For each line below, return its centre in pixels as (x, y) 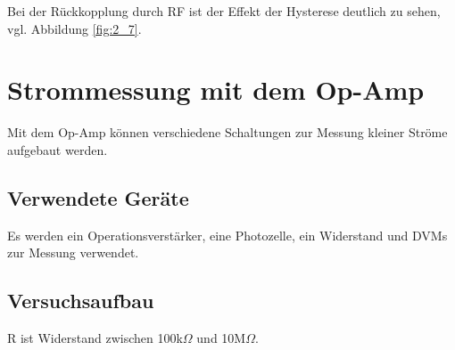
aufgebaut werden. (58, 149)
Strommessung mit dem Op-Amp (216, 90)
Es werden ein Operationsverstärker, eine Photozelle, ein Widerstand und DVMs (227, 235)
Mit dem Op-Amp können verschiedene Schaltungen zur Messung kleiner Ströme (227, 132)
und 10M (221, 338)
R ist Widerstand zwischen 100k (95, 338)
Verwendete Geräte (98, 197)
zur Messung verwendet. (73, 252)
